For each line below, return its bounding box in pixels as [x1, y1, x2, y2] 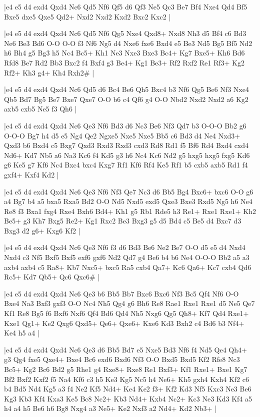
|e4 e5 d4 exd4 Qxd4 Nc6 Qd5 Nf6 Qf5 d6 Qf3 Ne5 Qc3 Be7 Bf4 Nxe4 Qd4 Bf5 [4, 1, 247, 11]
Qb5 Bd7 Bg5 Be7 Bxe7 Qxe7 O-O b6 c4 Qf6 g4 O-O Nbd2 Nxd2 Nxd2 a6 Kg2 [4, 93, 248, 104]
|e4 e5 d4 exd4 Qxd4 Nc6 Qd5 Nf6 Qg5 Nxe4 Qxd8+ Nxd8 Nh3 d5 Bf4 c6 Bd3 [4, 28, 246, 38]
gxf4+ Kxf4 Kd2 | [4, 169, 59, 179]
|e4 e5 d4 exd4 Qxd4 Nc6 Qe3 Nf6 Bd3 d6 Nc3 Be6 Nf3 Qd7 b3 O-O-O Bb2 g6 [4, 120, 246, 130]
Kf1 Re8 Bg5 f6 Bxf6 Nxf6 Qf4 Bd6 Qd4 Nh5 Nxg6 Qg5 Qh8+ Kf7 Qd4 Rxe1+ [4, 308, 249, 318]
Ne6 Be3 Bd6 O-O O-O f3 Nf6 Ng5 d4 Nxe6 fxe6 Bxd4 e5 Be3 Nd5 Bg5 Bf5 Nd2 [4, 37, 252, 48]
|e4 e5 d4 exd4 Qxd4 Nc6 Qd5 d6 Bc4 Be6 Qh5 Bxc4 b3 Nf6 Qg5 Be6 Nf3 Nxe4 [4, 84, 249, 94]
